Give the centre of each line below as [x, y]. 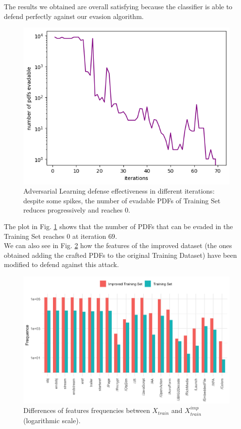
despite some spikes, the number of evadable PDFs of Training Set [122, 200]
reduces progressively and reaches [73, 210]
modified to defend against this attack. [61, 264]
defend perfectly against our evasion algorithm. [74, 16]
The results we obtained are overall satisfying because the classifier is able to [118, 6]
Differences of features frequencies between [87, 410]
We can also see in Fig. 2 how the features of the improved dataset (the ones [118, 245]
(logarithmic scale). [52, 420]
